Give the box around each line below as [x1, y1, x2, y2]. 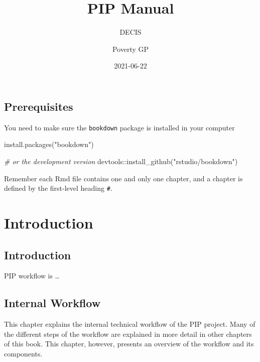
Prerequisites [4, 98, 73, 114]
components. [4, 348, 43, 358]
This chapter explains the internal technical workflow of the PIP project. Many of [4, 319, 255, 329]
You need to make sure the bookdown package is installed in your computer [4, 122, 235, 132]
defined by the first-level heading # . [4, 183, 112, 193]
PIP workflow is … [4, 270, 60, 281]
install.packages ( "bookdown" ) [4, 139, 94, 150]
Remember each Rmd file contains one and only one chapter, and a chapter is [4, 173, 243, 183]
